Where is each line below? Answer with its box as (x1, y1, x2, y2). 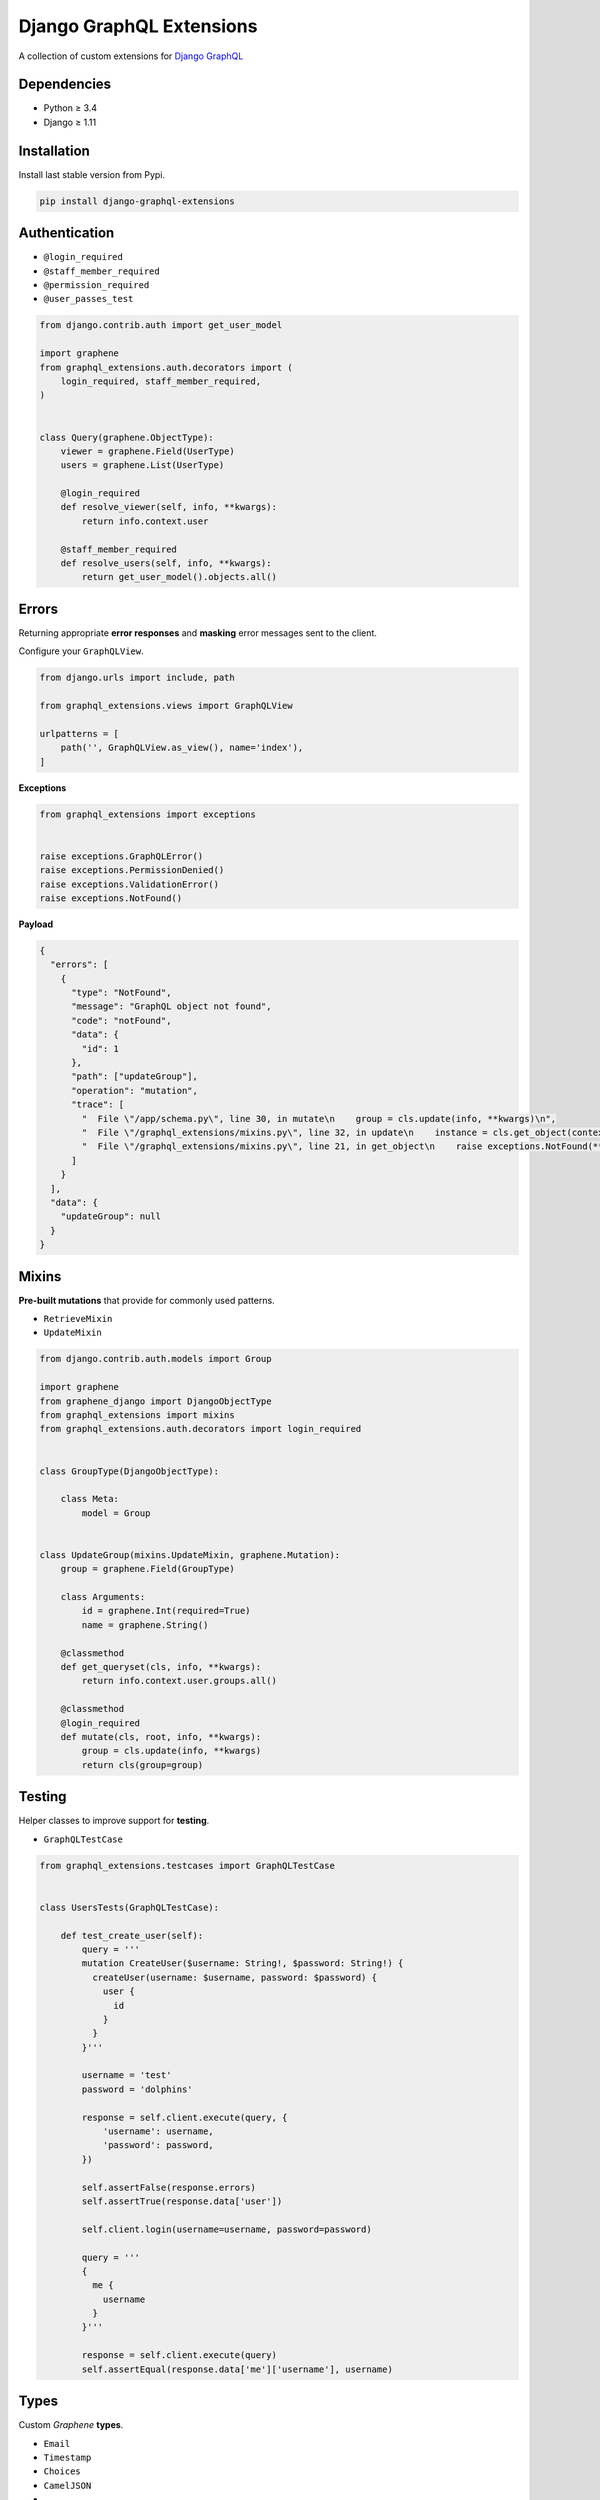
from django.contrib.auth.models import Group (39, 1353, 272, 1365)
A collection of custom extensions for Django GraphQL (18, 50, 244, 62)
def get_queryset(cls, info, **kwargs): (60, 1661, 262, 1672)
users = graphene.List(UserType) (60, 460, 225, 471)
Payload (18, 918, 54, 930)
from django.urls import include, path (39, 672, 235, 684)
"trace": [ (71, 1099, 125, 1110)
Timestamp (43, 2451, 92, 2463)
